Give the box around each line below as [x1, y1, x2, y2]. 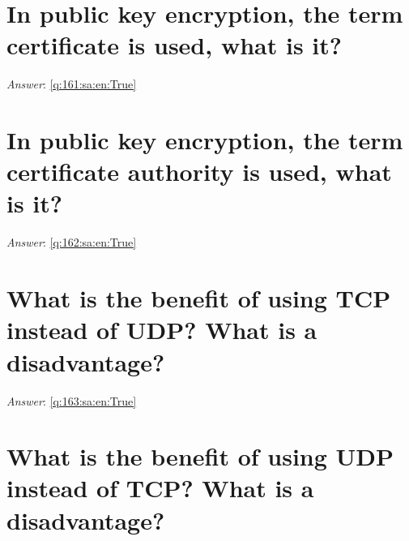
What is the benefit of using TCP [6, 281, 391, 315]
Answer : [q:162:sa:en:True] [6, 234, 137, 251]
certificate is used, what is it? [6, 28, 342, 62]
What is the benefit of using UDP [6, 440, 394, 473]
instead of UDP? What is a [6, 313, 317, 346]
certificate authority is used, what [6, 155, 392, 188]
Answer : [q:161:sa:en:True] [6, 75, 137, 92]
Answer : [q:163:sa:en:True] [6, 392, 137, 409]
